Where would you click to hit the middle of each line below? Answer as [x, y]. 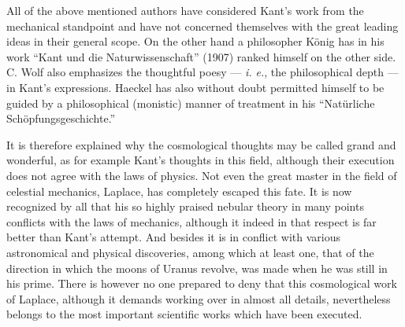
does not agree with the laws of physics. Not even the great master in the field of [202, 175]
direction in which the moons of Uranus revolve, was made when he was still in [197, 268]
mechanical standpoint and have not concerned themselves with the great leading [202, 26]
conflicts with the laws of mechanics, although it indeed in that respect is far [191, 221]
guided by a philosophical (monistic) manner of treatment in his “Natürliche [191, 103]
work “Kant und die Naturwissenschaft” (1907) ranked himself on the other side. [201, 56]
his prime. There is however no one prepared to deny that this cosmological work [202, 283]
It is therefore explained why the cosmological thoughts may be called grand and [201, 144]
